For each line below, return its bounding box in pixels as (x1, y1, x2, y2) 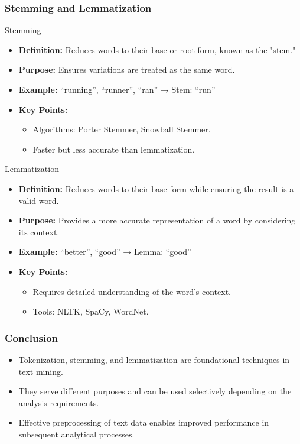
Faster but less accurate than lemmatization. (32, 142, 195, 155)
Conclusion (5, 330, 58, 345)
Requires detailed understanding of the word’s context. (32, 285, 231, 297)
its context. (18, 225, 60, 238)
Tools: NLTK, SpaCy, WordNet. (32, 305, 149, 317)
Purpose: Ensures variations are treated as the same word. (18, 63, 235, 76)
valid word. (18, 194, 59, 206)
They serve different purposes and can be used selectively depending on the (18, 385, 292, 397)
